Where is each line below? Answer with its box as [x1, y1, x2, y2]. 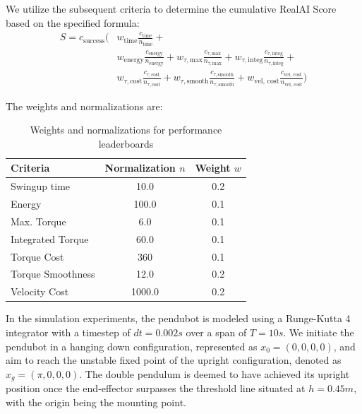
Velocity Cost [11, 284, 69, 299]
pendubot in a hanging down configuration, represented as [6, 338, 258, 353]
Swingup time [11, 179, 71, 194]
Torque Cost [11, 249, 64, 264]
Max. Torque [11, 213, 66, 228]
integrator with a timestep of [6, 324, 131, 339]
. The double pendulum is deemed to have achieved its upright [79, 366, 350, 381]
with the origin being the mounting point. [6, 394, 186, 409]
